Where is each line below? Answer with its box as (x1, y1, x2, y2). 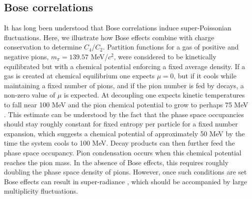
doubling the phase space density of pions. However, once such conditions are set (4, 167, 247, 177)
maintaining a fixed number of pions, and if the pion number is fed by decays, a (4, 80, 244, 90)
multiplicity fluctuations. (4, 186, 78, 196)
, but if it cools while (173, 71, 237, 81)
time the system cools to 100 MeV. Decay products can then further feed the (4, 138, 235, 148)
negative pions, (4, 51, 49, 61)
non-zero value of (4, 90, 56, 100)
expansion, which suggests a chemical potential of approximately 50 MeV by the (4, 128, 245, 138)
